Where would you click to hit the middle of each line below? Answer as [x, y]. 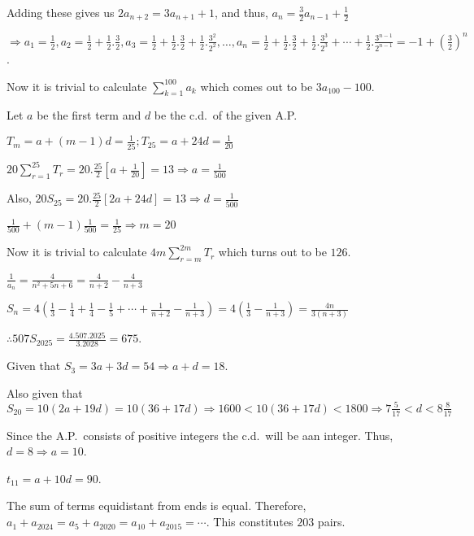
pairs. [331, 522]
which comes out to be [257, 86]
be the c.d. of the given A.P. [226, 115]
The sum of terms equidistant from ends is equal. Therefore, [157, 505]
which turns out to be [272, 252]
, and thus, [241, 12]
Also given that [45, 392]
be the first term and [89, 115]
